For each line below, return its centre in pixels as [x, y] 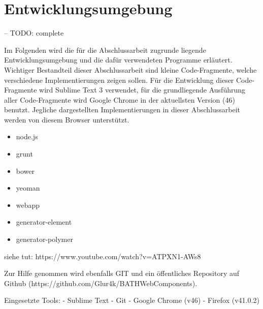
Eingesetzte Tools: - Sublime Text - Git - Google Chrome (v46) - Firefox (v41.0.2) [132, 300]
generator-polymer [44, 239]
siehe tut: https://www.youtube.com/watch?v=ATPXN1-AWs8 [103, 256]
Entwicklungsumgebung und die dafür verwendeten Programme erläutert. [118, 60]
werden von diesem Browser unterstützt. [67, 119]
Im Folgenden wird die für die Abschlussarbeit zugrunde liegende [105, 50]
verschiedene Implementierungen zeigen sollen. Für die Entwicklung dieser [119, 80]
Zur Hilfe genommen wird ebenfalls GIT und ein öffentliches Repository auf [122, 273]
